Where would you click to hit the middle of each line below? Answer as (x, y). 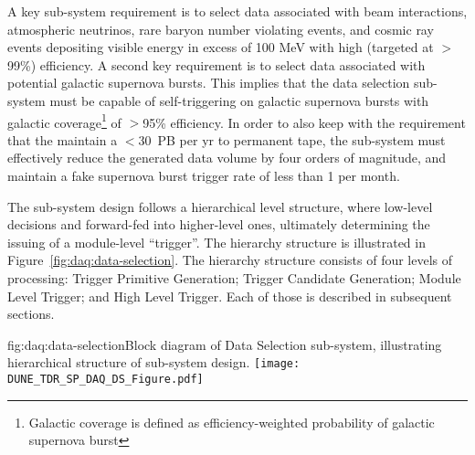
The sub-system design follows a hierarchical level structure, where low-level (220, 206)
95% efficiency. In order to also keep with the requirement (304, 122)
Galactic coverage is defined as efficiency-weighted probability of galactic (232, 422)
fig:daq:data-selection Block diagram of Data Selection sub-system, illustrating (225, 344)
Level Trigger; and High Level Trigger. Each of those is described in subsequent (230, 296)
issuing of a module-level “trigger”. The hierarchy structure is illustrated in (216, 242)
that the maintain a (63, 139)
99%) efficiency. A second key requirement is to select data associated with (216, 64)
